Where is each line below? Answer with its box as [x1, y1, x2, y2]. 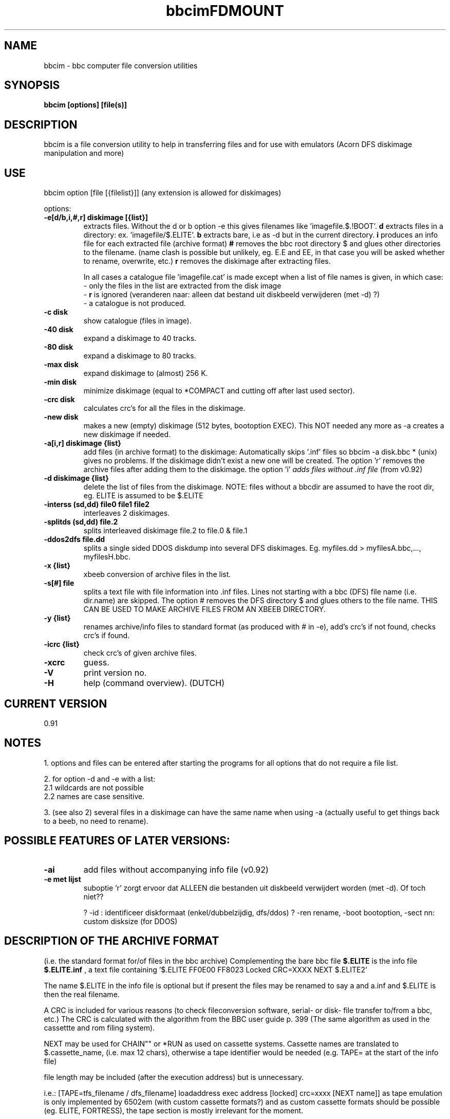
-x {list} [44, 561, 70, 570]
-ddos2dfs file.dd [44, 535, 105, 544]
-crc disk [44, 395, 75, 404]
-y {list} [44, 613, 71, 623]
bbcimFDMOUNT [166, 2, 284, 20]
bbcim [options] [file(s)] [44, 100, 127, 110]
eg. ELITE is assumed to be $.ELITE [83, 491, 203, 500]
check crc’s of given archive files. [83, 648, 197, 658]
